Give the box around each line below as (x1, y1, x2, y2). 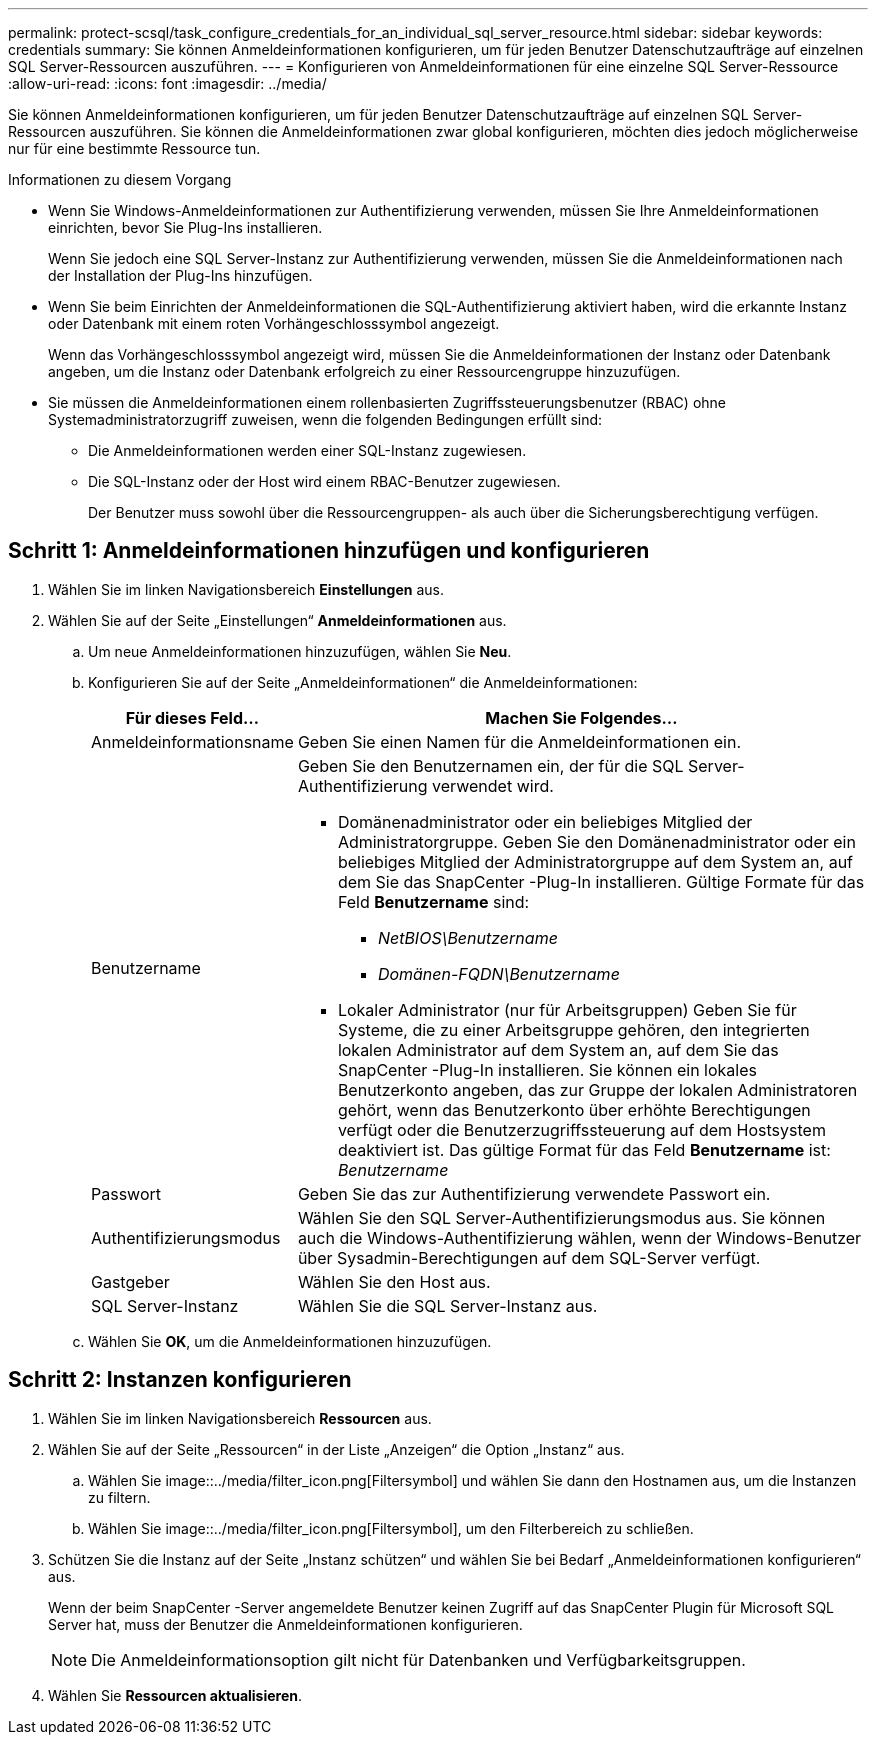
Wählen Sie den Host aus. (297, 1271, 491, 1292)
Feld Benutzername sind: (337, 891, 530, 912)
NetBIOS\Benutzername (377, 927, 558, 948)
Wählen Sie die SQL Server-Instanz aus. (297, 1295, 598, 1316)
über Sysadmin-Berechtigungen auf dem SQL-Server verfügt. (297, 1247, 761, 1268)
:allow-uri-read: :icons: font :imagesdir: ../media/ (8, 75, 327, 92)
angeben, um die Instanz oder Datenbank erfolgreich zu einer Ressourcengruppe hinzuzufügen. (48, 363, 681, 380)
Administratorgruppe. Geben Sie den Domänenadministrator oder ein (337, 831, 856, 852)
